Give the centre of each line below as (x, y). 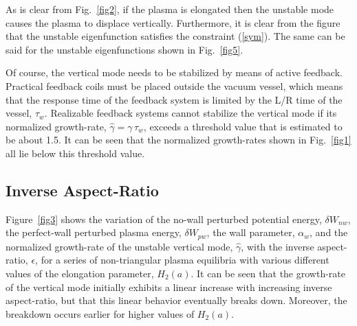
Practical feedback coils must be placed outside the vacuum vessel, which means (174, 85)
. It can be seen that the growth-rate (268, 273)
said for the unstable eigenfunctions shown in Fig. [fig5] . (125, 49)
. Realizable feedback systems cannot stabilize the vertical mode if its (191, 113)
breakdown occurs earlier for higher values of (100, 313)
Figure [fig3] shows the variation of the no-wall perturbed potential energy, (164, 219)
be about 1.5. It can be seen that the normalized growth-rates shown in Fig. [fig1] (178, 140)
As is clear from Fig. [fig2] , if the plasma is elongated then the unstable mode (170, 9)
